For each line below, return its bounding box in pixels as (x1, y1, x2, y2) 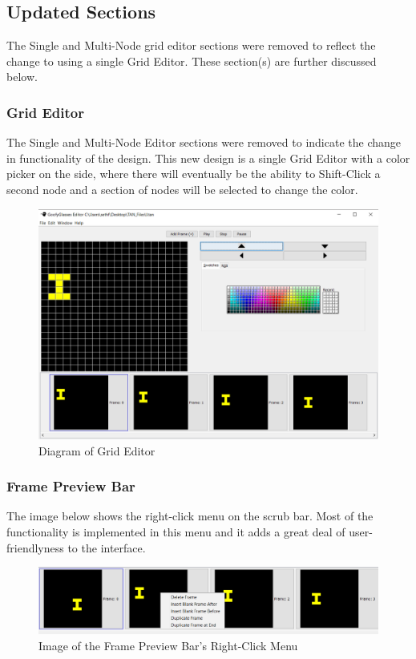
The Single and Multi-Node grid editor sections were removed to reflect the (6, 37, 376, 54)
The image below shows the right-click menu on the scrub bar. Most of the (6, 507, 374, 524)
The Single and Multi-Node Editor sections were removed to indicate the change (6, 134, 401, 151)
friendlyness (6, 539, 64, 556)
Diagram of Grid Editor (38, 442, 155, 459)
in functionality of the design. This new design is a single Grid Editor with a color (6, 149, 410, 166)
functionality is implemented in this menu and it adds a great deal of (6, 523, 345, 540)
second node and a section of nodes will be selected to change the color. (6, 180, 358, 197)
